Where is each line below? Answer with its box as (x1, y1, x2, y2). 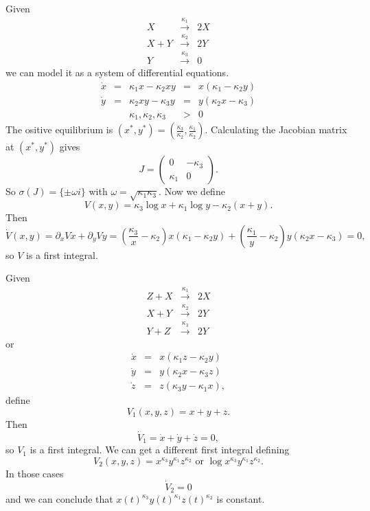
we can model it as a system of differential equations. (5, 65, 229, 80)
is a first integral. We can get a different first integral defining (30, 442, 290, 457)
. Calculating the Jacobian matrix (205, 122, 347, 137)
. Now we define (159, 184, 225, 198)
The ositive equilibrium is (5, 122, 113, 137)
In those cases (5, 466, 64, 480)
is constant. (216, 492, 265, 506)
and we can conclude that (5, 492, 113, 506)
